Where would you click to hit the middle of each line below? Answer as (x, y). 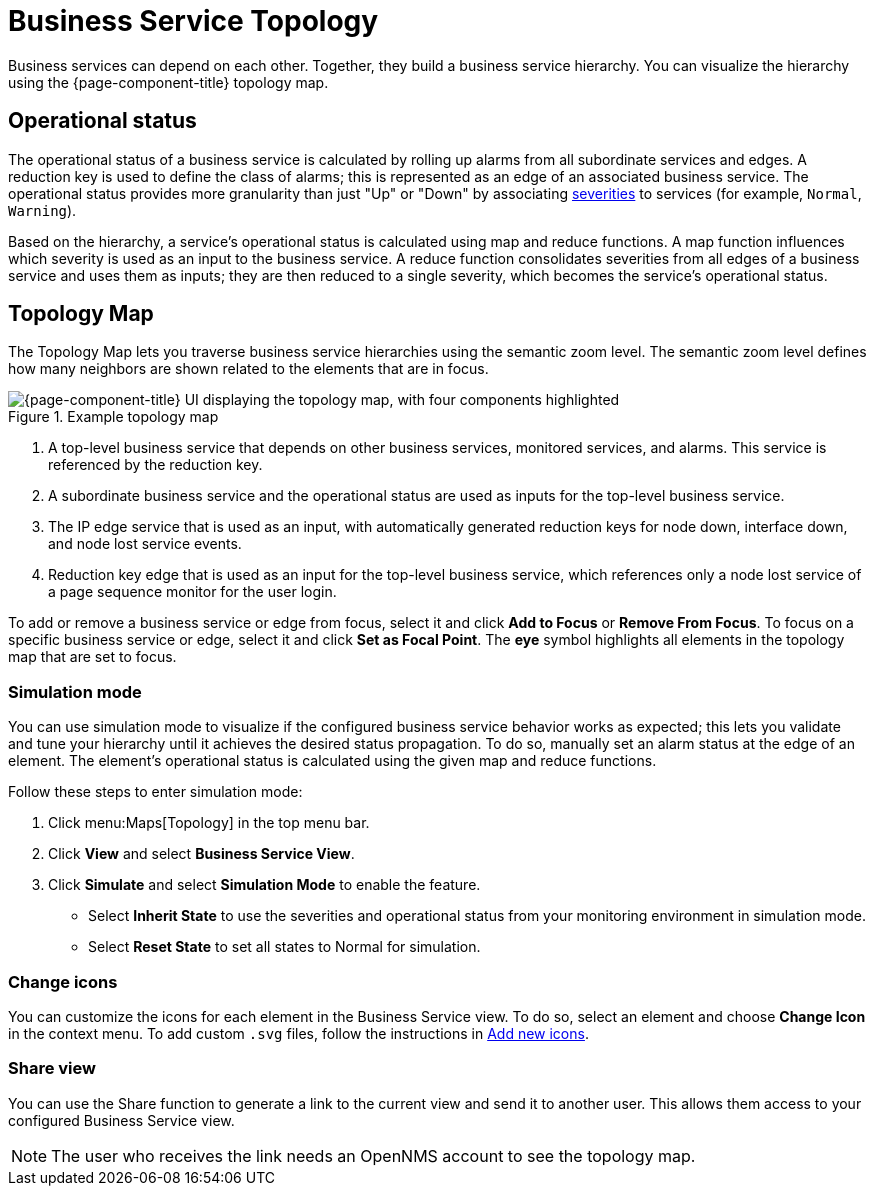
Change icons (63, 981)
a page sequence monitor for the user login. (192, 592)
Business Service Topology (193, 21)
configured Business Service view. (121, 1120)
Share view (52, 1068)
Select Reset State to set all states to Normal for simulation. (284, 947)
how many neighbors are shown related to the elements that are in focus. (248, 369)
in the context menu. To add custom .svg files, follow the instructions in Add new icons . (298, 1033)
